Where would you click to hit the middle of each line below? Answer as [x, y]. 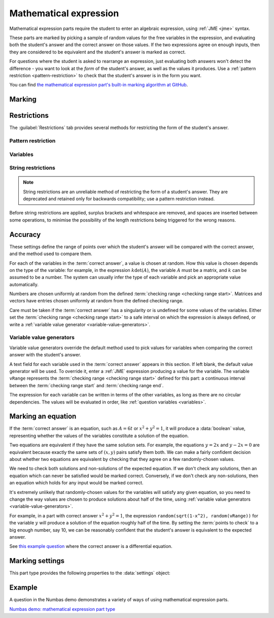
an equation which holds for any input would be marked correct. [76, 483]
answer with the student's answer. [45, 355]
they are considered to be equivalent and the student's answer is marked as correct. [98, 52]
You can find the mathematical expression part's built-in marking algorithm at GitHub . [99, 85]
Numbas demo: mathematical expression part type [62, 609]
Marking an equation [43, 416]
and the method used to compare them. [51, 254]
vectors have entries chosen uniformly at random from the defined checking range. [96, 301]
